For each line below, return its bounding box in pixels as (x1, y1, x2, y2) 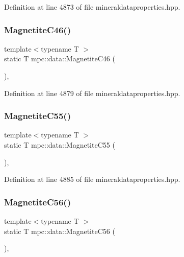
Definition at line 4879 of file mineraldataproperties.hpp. (4, 87, 180, 98)
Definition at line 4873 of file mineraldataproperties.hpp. (4, 2, 180, 12)
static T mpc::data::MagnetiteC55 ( (4, 139, 115, 150)
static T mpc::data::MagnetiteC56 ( (4, 225, 115, 236)
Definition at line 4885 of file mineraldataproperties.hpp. (4, 174, 180, 184)
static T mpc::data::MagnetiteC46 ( (4, 53, 115, 64)
